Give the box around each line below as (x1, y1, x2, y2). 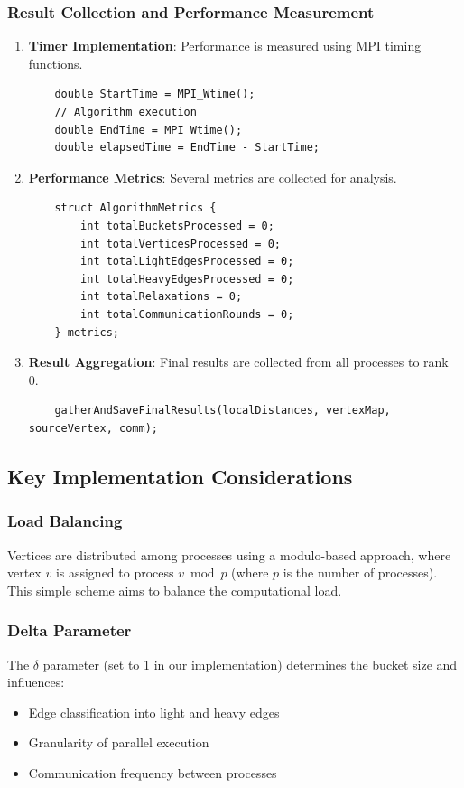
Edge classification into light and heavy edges (28, 702, 280, 721)
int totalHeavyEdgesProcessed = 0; (80, 272, 294, 286)
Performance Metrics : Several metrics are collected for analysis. (28, 167, 397, 186)
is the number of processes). (283, 563, 438, 582)
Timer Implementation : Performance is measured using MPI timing (28, 36, 422, 55)
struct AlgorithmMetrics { (54, 202, 217, 215)
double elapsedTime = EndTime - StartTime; (54, 141, 320, 155)
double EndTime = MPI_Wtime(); (54, 123, 243, 136)
